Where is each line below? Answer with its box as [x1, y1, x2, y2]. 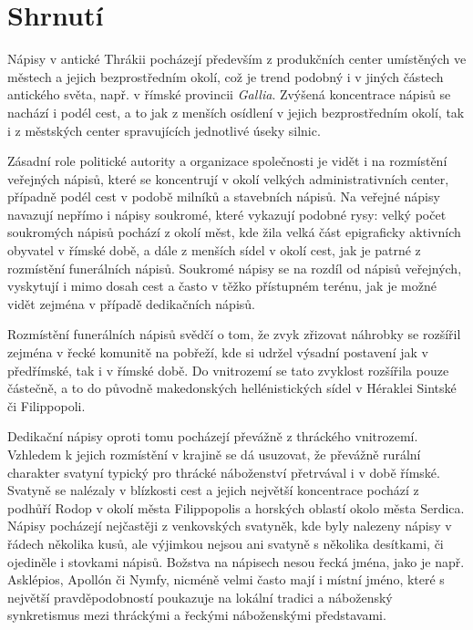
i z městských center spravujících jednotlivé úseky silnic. [7, 120, 321, 139]
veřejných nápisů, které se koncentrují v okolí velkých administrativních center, [7, 169, 449, 188]
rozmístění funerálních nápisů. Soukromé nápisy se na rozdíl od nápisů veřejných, [7, 258, 462, 277]
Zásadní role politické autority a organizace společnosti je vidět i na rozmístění [7, 151, 447, 170]
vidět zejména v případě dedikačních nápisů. [7, 294, 255, 313]
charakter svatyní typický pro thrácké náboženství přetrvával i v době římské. [7, 462, 440, 481]
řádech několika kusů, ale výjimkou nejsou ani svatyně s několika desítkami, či [7, 533, 444, 553]
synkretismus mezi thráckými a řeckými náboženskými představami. [7, 605, 386, 625]
